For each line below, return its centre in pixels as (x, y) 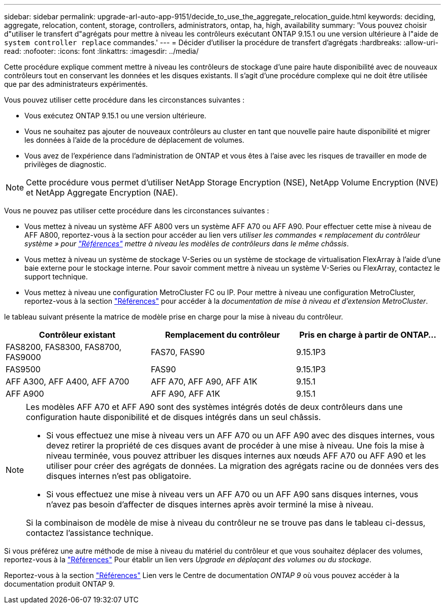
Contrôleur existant (77, 335)
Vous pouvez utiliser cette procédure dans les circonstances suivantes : (124, 100)
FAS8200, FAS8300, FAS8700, (64, 347)
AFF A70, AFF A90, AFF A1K (204, 381)
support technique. (56, 277)
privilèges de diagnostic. (66, 164)
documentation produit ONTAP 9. (59, 584)
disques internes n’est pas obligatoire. (119, 476)
